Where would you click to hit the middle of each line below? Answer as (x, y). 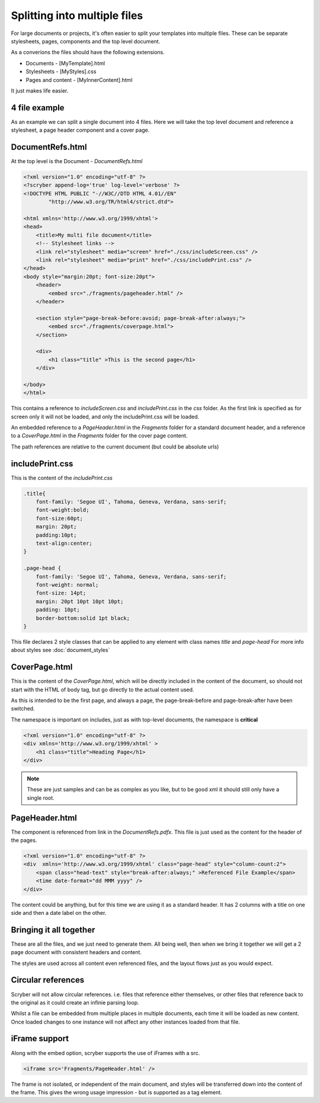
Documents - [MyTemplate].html (65, 63)
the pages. (24, 840)
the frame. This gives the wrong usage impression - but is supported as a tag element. (116, 1092)
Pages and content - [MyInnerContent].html (79, 80)
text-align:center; (64, 543)
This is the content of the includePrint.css (62, 478)
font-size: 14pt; (61, 593)
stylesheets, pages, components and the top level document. (86, 41)
